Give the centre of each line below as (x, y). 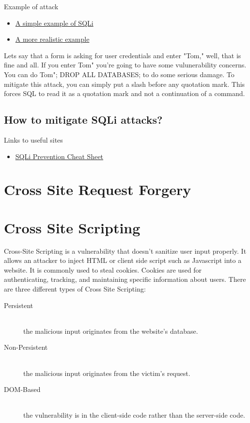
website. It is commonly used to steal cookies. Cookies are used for (103, 269)
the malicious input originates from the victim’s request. (107, 373)
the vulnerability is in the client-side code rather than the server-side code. (134, 415)
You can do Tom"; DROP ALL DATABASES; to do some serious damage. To (119, 74)
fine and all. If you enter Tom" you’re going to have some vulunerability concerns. (125, 65)
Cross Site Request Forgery (98, 189)
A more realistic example (52, 39)
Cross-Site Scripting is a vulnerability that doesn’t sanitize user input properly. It (125, 251)
